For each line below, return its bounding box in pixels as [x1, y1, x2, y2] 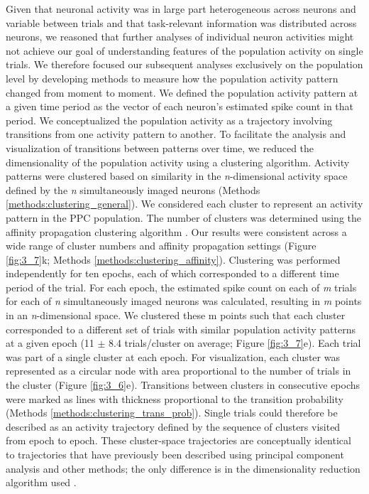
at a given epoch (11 [6, 335, 94, 350]
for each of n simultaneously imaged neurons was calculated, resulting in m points [6, 294, 362, 308]
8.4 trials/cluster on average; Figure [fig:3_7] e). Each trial [109, 335, 361, 350]
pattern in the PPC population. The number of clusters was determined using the [6, 210, 361, 225]
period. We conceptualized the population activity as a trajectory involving [6, 112, 333, 127]
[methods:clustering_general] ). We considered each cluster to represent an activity [6, 196, 363, 211]
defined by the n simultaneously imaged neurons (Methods [6, 182, 260, 197]
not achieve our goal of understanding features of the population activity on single [6, 43, 363, 58]
